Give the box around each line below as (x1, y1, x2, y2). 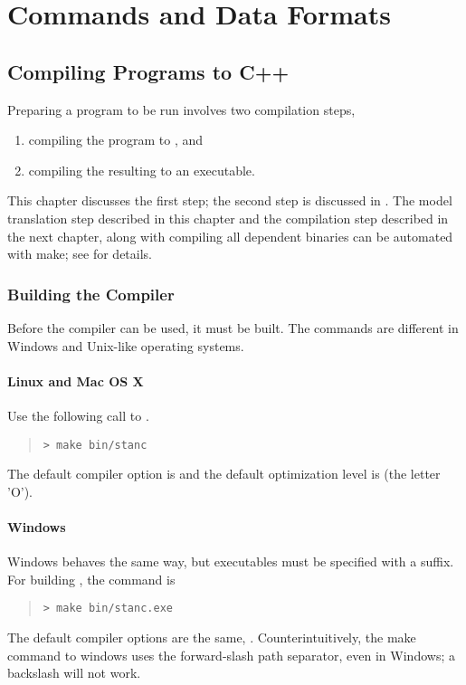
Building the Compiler (7, 282, 175, 305)
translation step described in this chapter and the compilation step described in (7, 208, 449, 227)
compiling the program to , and (28, 130, 204, 149)
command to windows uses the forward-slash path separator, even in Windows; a (7, 645, 455, 664)
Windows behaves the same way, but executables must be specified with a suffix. (7, 552, 454, 571)
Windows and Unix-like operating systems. (7, 336, 244, 355)
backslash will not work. (7, 663, 141, 682)
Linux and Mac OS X (7, 371, 144, 390)
